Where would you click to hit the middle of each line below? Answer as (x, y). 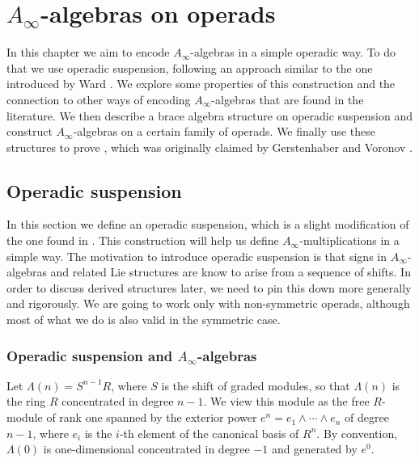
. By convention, (357, 433)
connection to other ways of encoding (99, 99)
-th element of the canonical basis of (209, 433)
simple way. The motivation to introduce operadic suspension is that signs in (197, 256)
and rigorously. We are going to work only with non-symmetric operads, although (208, 303)
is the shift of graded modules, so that (256, 385)
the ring (26, 401)
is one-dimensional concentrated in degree (146, 449)
